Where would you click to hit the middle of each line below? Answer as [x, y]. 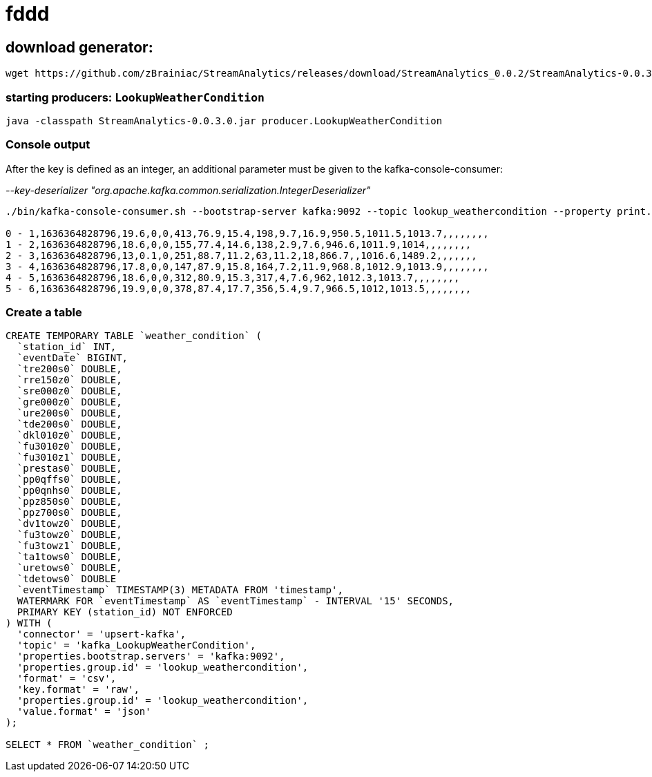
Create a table [44, 313]
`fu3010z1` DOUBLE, [69, 458]
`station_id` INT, [67, 347]
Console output [48, 145]
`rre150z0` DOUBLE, [69, 380]
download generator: [79, 47]
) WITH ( [29, 623]
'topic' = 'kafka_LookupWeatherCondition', [136, 645]
